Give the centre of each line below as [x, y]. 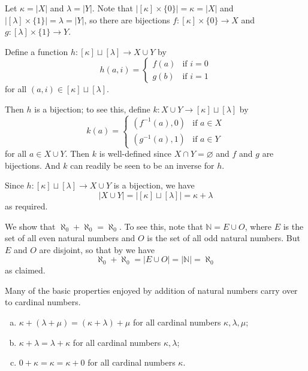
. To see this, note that [161, 226]
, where [258, 226]
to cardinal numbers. [43, 302]
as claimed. [25, 270]
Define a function [37, 51]
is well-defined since [135, 153]
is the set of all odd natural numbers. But [224, 238]
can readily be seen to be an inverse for [142, 165]
